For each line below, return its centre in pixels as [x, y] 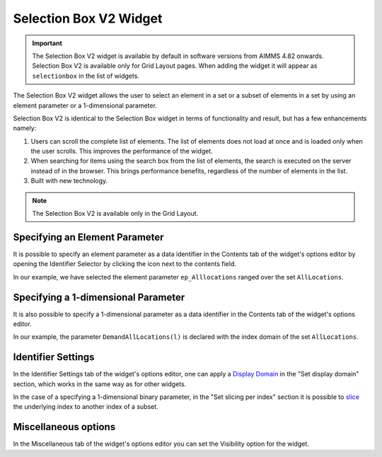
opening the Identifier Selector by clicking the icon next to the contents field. [125, 264]
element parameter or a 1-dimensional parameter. [85, 105]
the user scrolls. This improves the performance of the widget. [122, 151]
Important [47, 43]
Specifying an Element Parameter [88, 237]
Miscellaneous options [64, 427]
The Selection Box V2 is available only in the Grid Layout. [115, 214]
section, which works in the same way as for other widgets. [100, 384]
